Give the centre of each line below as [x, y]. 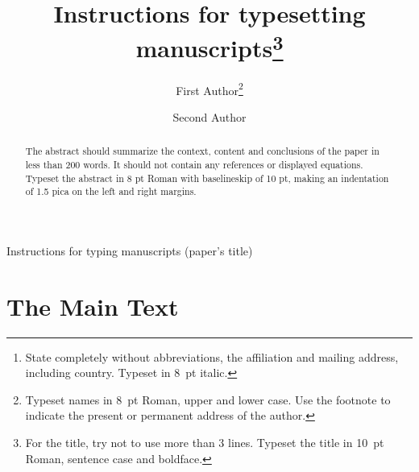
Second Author [209, 116]
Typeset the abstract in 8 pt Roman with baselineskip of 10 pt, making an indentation [207, 178]
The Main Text [93, 306]
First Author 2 [209, 89]
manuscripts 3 [209, 46]
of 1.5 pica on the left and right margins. [111, 191]
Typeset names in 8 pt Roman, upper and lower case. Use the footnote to [208, 399]
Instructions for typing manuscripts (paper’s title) [130, 250]
